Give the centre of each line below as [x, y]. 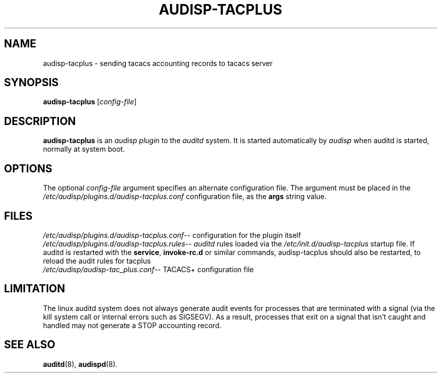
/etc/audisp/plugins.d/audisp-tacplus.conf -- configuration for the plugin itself [172, 235]
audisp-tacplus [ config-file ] [90, 102]
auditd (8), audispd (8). [80, 364]
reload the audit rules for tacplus [97, 261]
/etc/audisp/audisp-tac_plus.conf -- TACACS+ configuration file [148, 269]
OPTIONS [28, 168]
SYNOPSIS [31, 83]
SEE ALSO [30, 345]
